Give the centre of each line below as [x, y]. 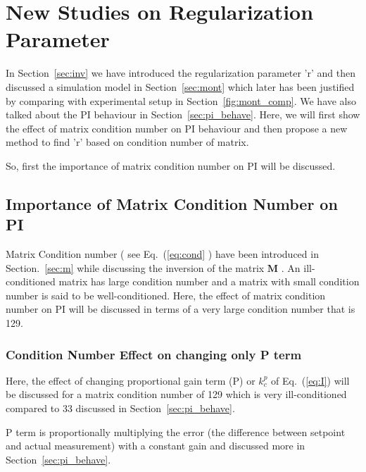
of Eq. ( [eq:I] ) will [310, 380]
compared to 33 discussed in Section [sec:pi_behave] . [120, 408]
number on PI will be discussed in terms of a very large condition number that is [181, 309]
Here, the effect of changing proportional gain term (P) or [131, 380]
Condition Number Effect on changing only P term [154, 354]
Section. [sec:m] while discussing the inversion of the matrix [135, 267]
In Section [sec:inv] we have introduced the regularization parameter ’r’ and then [181, 73]
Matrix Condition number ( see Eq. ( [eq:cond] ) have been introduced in [162, 254]
